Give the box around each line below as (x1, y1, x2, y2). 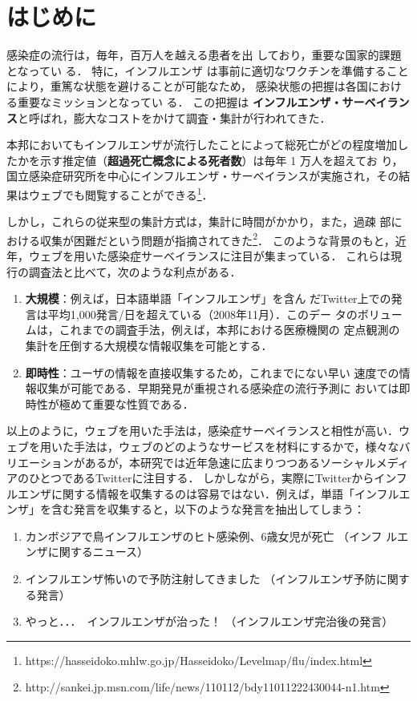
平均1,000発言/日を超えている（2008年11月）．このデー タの (47, 305, 358, 322)
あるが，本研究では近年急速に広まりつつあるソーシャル (84, 453, 376, 470)
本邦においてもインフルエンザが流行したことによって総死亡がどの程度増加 (6, 136, 398, 153)
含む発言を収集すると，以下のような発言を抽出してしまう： (51, 501, 366, 518)
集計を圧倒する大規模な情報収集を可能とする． (25, 336, 273, 353)
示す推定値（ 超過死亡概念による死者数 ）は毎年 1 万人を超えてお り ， (39, 151, 403, 168)
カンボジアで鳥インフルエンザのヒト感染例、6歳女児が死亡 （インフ (25, 527, 383, 544)
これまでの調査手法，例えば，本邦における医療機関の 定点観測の (59, 321, 400, 338)
